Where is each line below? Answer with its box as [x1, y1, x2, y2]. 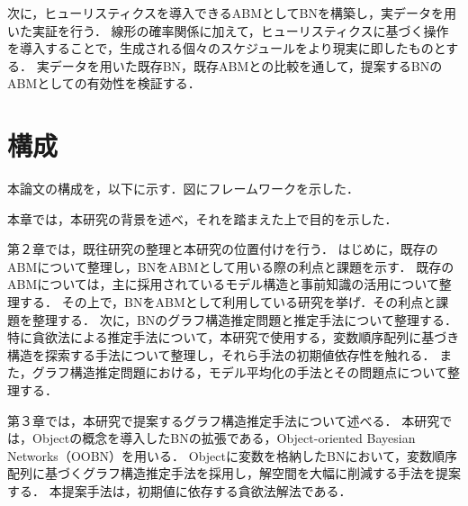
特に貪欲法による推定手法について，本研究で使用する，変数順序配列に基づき [7, 328, 460, 347]
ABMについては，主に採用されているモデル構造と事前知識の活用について [7, 275, 439, 294]
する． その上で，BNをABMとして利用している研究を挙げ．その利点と [19, 293, 436, 312]
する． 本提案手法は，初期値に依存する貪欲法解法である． [7, 482, 352, 500]
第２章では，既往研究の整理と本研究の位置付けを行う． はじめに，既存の [7, 239, 438, 258]
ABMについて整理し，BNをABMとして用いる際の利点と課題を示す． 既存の [7, 257, 454, 276]
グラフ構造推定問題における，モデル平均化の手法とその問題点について [31, 363, 447, 382]
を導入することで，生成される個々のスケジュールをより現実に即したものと [7, 39, 446, 58]
